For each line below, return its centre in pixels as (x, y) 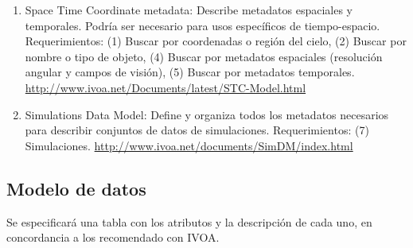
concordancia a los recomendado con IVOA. (113, 237)
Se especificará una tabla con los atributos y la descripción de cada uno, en (189, 221)
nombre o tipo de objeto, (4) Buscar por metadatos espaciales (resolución (204, 56)
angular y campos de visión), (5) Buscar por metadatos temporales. (190, 72)
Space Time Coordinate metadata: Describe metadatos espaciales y (189, 10)
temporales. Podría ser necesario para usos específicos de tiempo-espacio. (203, 25)
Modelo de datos (76, 188)
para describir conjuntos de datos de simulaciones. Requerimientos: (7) (197, 130)
